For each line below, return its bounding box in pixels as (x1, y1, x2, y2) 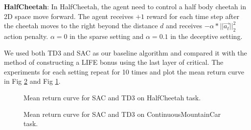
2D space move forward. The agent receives (4, 11, 134, 21)
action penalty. (4, 31, 48, 41)
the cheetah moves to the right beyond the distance (4, 20, 158, 31)
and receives (165, 20, 202, 31)
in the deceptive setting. (170, 31, 243, 41)
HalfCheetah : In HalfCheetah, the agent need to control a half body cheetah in (4, 1, 246, 11)
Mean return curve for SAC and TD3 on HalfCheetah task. (23, 92, 201, 102)
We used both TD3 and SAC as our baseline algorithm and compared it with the (4, 47, 247, 57)
